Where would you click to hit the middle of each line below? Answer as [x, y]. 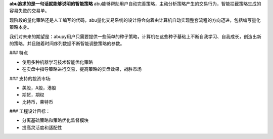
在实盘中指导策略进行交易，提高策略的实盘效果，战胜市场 [82, 69]
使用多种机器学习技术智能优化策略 [57, 62]
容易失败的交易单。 [29, 11]
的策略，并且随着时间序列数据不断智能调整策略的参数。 [67, 43]
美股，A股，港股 [39, 87]
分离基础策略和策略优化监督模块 [55, 120]
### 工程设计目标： [30, 111]
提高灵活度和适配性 [42, 127]
